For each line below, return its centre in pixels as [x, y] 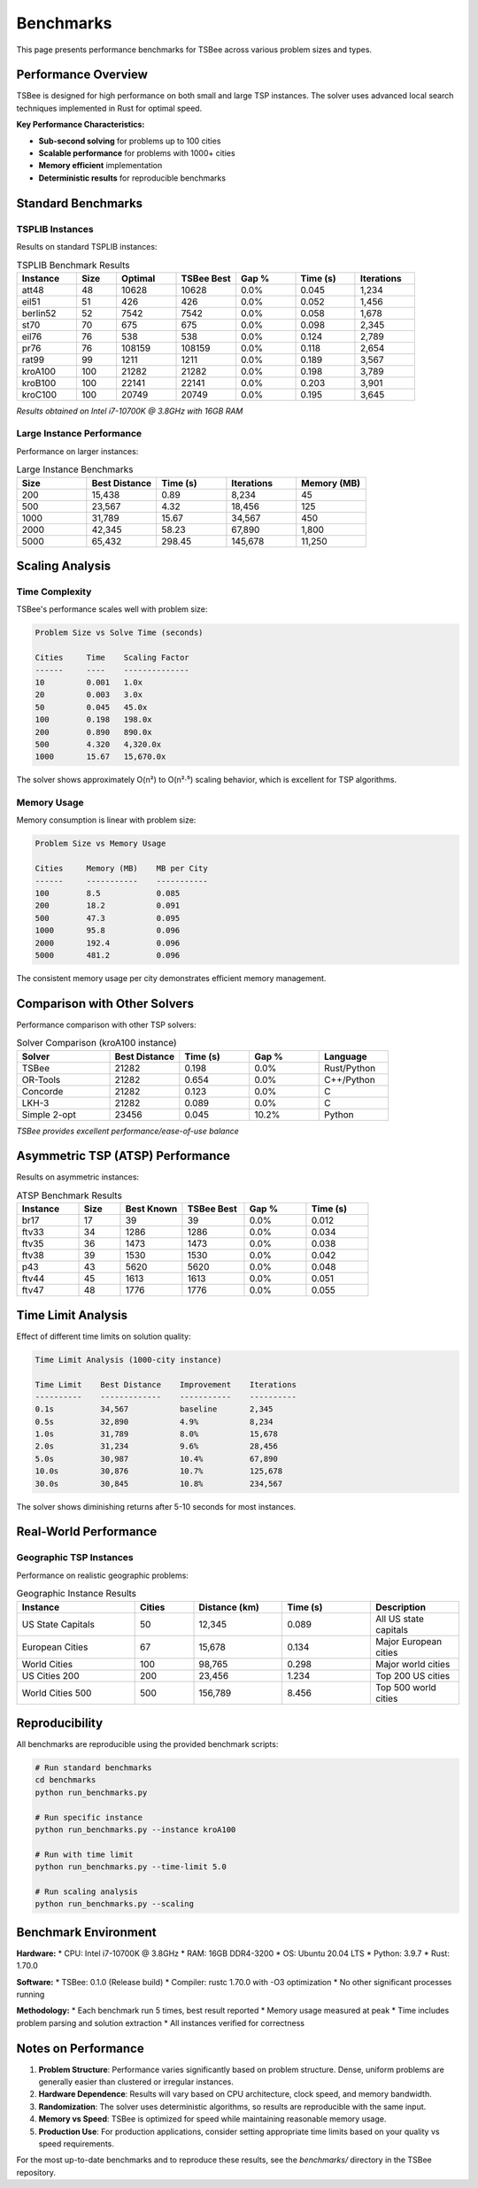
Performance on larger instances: [77, 451]
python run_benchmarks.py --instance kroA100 [135, 1830]
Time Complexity [54, 591]
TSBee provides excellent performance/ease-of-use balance [127, 1131]
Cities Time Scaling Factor [112, 658]
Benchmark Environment [86, 1932]
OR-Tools [41, 1079]
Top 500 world [406, 1687]
